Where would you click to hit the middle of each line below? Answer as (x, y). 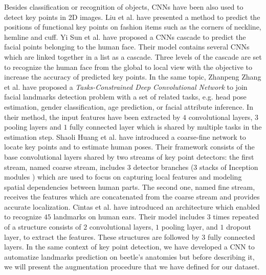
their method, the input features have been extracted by (92, 117)
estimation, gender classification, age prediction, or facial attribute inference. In (129, 106)
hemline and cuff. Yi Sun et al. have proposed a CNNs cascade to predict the (125, 36)
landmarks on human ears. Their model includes (129, 217)
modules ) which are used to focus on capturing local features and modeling (123, 177)
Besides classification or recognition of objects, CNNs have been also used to (124, 7)
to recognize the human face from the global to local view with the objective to (128, 67)
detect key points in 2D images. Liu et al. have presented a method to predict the (132, 17)
